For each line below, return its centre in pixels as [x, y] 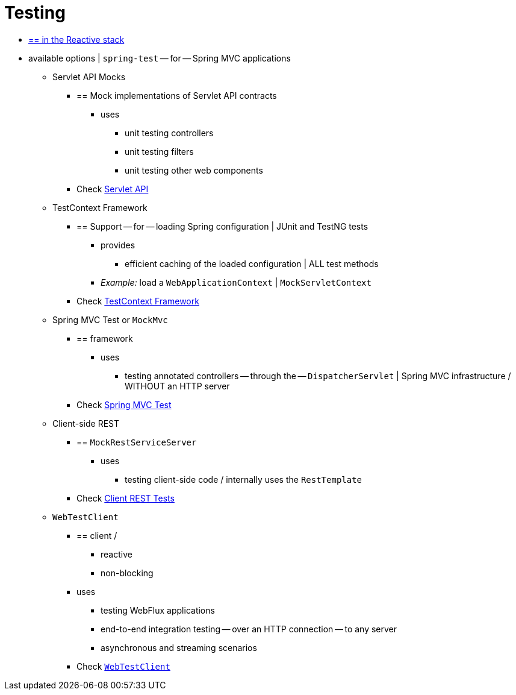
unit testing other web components [194, 170]
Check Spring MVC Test [124, 404]
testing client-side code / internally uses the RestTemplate [244, 479]
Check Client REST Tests [126, 498]
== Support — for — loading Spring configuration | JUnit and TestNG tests [222, 226]
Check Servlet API [113, 189]
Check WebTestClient [123, 666]
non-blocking [127, 573]
